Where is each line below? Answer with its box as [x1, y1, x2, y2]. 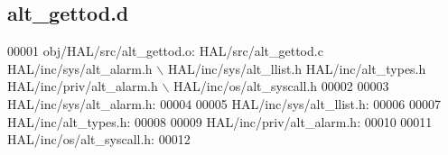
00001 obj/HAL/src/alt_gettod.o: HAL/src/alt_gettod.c [7, 41, 323, 60]
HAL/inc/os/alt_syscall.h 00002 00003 [173, 77, 389, 96]
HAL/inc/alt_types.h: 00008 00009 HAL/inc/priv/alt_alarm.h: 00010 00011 [7, 112, 433, 131]
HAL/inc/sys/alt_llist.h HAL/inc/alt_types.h [167, 59, 426, 77]
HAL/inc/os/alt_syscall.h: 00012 [7, 130, 191, 149]
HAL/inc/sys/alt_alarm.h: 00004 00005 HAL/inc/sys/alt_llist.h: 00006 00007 [7, 94, 441, 113]
